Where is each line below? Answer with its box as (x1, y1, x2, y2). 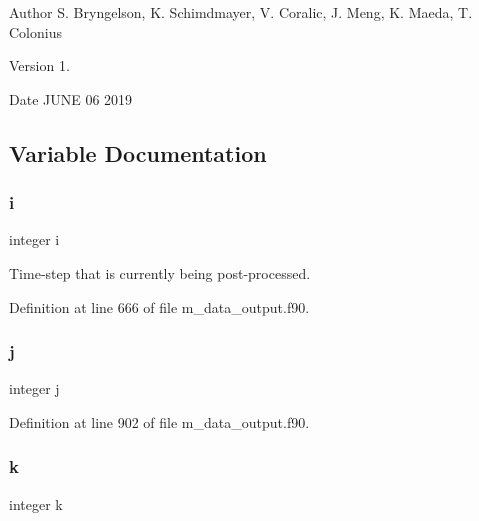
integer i (9, 229, 60, 250)
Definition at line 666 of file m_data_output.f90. (9, 296, 310, 317)
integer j (9, 378, 60, 399)
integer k (9, 493, 63, 514)
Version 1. (9, 55, 70, 76)
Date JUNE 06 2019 (9, 88, 133, 109)
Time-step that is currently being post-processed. (9, 262, 311, 283)
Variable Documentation (9, 137, 267, 168)
